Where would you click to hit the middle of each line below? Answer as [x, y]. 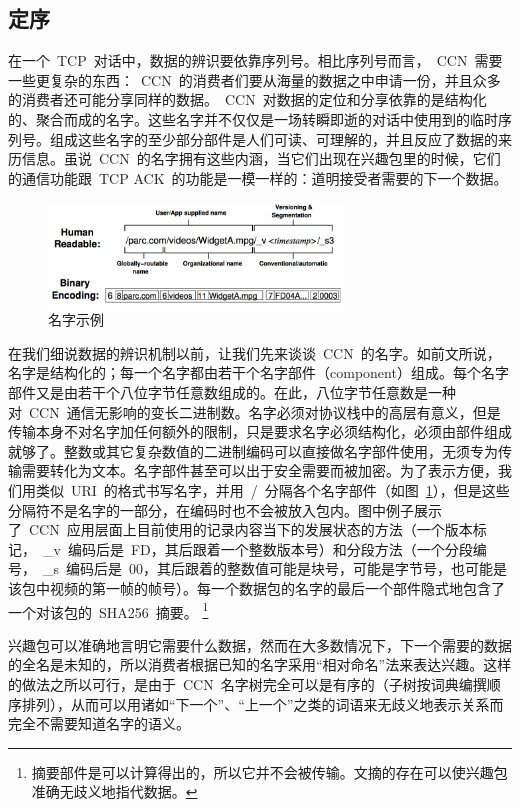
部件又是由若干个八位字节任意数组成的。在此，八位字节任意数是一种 [232, 392]
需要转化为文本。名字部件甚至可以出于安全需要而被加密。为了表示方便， [259, 470]
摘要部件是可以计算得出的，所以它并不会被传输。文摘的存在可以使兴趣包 [269, 771]
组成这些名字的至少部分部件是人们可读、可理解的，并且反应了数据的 [273, 138]
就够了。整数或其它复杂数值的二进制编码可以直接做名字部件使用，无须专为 [253, 450]
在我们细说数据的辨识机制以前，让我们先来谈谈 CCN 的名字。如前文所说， [254, 352]
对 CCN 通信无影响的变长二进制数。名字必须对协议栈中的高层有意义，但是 [254, 411]
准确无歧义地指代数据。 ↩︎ [114, 791]
